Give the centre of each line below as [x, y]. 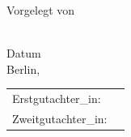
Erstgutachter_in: [57, 98]
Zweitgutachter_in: [60, 118]
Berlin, [23, 68]
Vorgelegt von [41, 10]
